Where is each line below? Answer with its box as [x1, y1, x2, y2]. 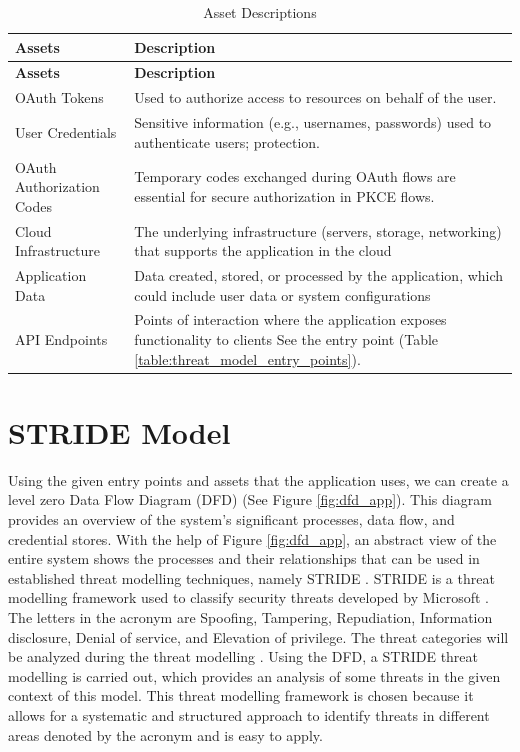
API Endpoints [15, 329, 108, 350]
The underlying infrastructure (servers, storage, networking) [134, 220, 502, 241]
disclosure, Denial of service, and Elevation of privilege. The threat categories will [8, 626, 509, 647]
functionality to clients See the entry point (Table [134, 329, 439, 350]
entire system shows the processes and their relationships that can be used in [8, 548, 480, 569]
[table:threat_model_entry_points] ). [134, 348, 361, 369]
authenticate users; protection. [134, 131, 320, 152]
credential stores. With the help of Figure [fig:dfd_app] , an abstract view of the [8, 528, 497, 549]
